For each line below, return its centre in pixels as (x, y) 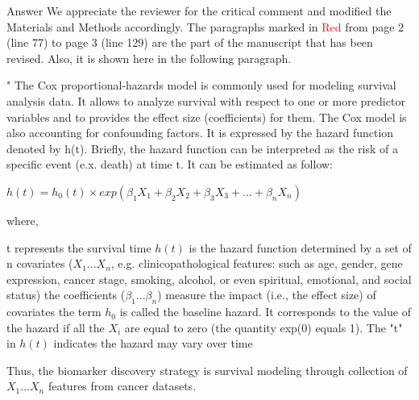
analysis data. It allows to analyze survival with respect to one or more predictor (206, 100)
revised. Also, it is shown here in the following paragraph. (149, 58)
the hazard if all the (56, 327)
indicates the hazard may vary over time (153, 343)
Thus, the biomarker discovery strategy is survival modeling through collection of (207, 370)
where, (23, 220)
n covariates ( (40, 263)
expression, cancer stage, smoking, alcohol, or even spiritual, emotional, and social (209, 279)
